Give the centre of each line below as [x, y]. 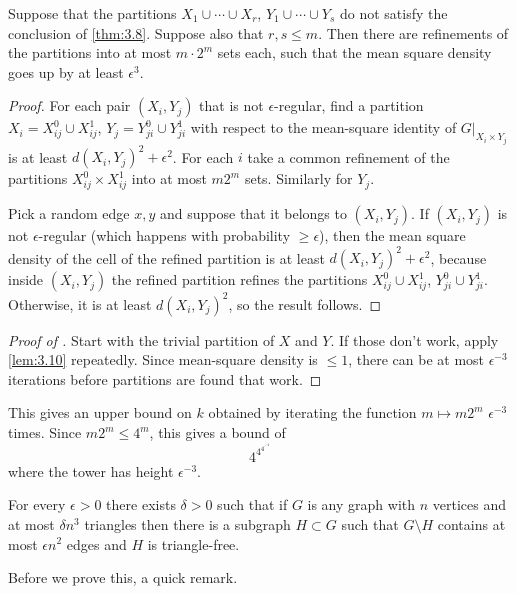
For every [37, 504]
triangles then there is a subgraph [187, 523]
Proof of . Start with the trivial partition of [141, 339]
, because [458, 257]
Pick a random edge [69, 213]
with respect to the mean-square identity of [323, 127]
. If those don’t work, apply [414, 339]
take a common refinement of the [348, 156]
